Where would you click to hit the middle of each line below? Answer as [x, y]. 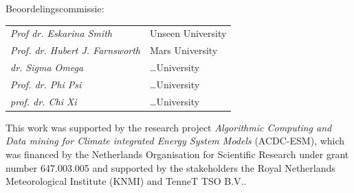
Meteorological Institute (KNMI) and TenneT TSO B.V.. [126, 181]
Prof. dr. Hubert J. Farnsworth [76, 50]
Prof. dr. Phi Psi [46, 84]
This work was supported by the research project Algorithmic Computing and [169, 127]
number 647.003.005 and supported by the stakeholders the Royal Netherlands [170, 167]
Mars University [184, 50]
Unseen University [188, 33]
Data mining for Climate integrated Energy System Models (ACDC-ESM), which [175, 141]
